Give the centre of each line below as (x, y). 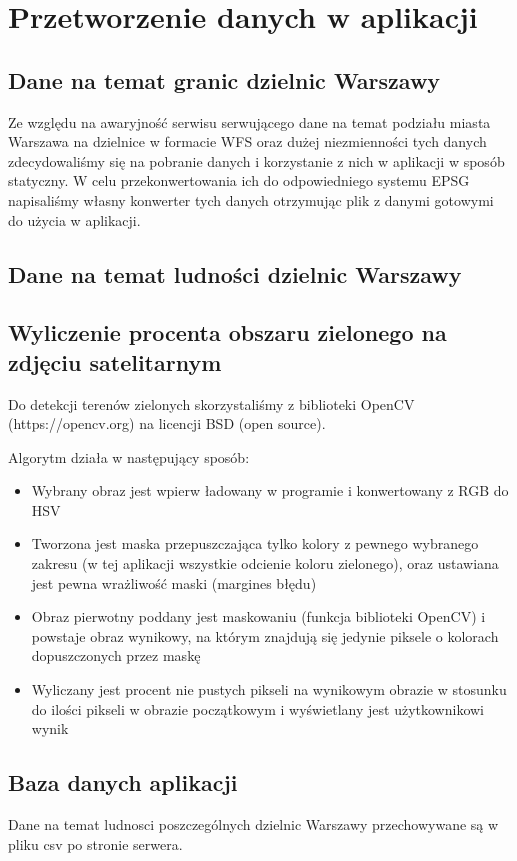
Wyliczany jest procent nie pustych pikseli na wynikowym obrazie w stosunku (269, 689)
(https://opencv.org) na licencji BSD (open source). (167, 423)
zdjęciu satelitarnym (115, 361)
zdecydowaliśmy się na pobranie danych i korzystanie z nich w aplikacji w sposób (256, 160)
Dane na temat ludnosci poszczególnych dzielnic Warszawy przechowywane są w (253, 824)
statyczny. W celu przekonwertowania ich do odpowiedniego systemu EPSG (239, 180)
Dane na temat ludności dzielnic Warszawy (235, 273)
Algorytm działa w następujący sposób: (129, 456)
